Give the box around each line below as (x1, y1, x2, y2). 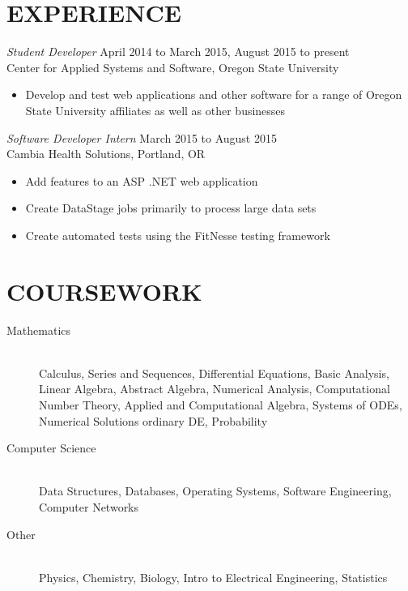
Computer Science (6, 439, 96, 456)
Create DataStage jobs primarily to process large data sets (25, 199, 317, 216)
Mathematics (6, 321, 71, 338)
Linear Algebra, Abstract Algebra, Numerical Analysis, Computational (39, 380, 390, 397)
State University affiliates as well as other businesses (25, 101, 286, 118)
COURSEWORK (6, 274, 202, 307)
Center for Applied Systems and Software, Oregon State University (6, 58, 339, 75)
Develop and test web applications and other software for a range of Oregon (25, 86, 402, 103)
